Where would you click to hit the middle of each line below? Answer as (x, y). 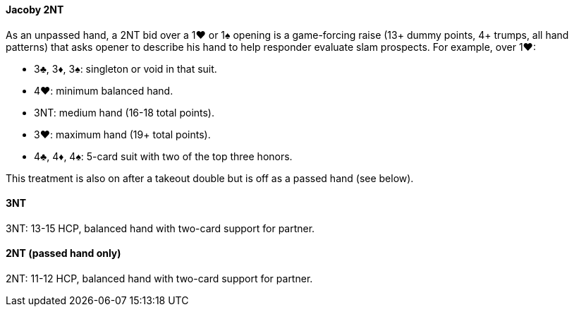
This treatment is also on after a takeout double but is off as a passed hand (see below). (210, 178)
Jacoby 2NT (35, 10)
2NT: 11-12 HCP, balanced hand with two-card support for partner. (159, 279)
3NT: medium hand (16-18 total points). (124, 112)
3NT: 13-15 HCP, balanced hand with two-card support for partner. (160, 228)
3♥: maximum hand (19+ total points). (122, 134)
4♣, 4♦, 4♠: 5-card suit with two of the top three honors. (163, 156)
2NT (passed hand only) (63, 253)
